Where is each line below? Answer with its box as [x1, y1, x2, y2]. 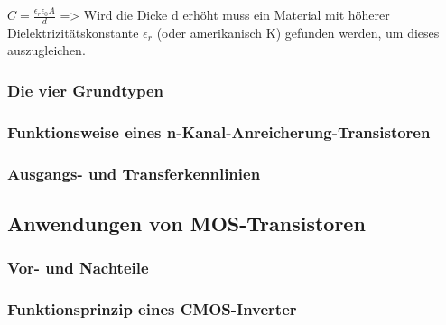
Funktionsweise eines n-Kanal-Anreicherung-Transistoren [7, 120, 431, 143]
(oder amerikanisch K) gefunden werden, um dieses [156, 23, 440, 42]
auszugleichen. [7, 41, 86, 60]
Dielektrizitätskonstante [7, 23, 139, 42]
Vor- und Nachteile [7, 256, 149, 279]
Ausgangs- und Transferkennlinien [7, 162, 261, 184]
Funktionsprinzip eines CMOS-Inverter [7, 298, 297, 320]
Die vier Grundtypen [7, 79, 163, 101]
